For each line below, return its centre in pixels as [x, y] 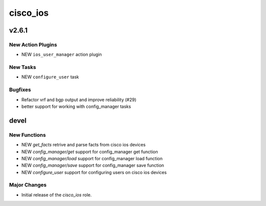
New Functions [28, 135]
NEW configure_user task [50, 77]
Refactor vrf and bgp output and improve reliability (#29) [79, 100]
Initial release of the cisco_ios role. [57, 195]
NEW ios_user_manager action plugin [62, 55]
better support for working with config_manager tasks [76, 106]
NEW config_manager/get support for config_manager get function [90, 152]
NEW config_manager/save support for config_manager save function [93, 166]
